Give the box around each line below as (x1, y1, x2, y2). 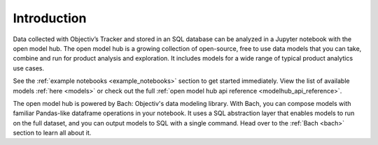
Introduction (13, 10, 87, 26)
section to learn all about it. (13, 129, 92, 137)
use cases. (13, 63, 45, 72)
